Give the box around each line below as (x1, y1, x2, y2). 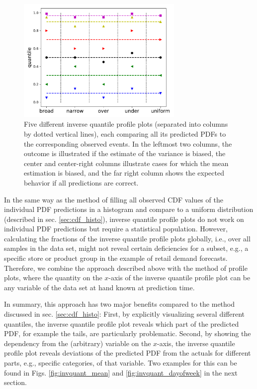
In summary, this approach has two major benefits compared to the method (4, 299, 235, 309)
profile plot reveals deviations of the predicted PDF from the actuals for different (4, 348, 251, 358)
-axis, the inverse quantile (157, 338, 235, 348)
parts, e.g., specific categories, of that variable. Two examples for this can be (4, 358, 237, 368)
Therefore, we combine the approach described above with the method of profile (4, 262, 248, 273)
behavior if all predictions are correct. (24, 177, 139, 188)
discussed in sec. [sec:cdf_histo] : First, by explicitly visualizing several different (4, 309, 245, 319)
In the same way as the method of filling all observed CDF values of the (4, 194, 223, 204)
